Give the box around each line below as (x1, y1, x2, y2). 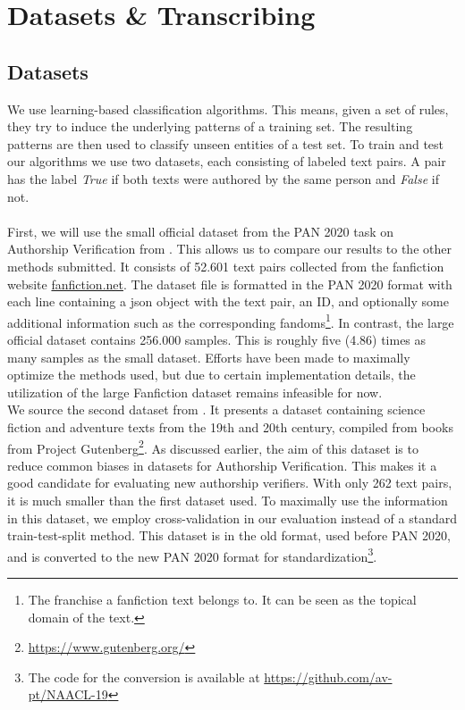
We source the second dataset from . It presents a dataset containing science (7, 400, 426, 419)
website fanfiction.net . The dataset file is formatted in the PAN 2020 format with (7, 274, 452, 293)
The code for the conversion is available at (28, 667, 260, 686)
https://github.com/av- (264, 667, 393, 686)
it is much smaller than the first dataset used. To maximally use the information (7, 490, 448, 509)
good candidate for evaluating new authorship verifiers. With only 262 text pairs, (7, 473, 452, 492)
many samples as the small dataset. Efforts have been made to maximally (7, 347, 410, 366)
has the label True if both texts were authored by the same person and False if (7, 169, 439, 188)
